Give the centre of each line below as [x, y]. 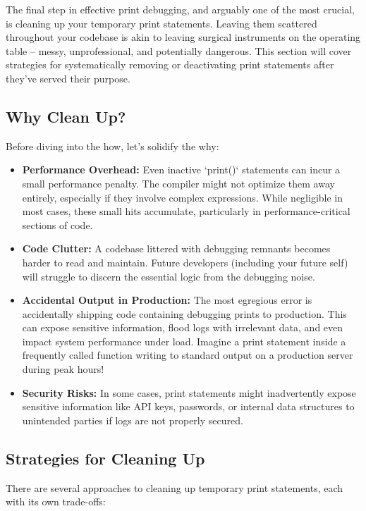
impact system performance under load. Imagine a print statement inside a [184, 341]
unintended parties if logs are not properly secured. [133, 420]
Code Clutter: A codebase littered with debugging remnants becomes [176, 248]
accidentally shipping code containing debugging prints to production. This [184, 313]
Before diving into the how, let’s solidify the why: [112, 146]
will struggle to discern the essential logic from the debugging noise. [169, 276]
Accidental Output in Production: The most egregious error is [167, 300]
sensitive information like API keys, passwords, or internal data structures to [188, 406]
